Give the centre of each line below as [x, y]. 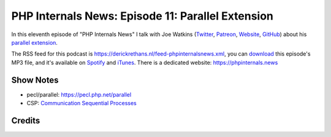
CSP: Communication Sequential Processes [82, 103]
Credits [26, 120]
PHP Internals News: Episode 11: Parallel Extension [143, 16]
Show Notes [35, 80]
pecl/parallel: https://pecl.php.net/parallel [79, 94]
